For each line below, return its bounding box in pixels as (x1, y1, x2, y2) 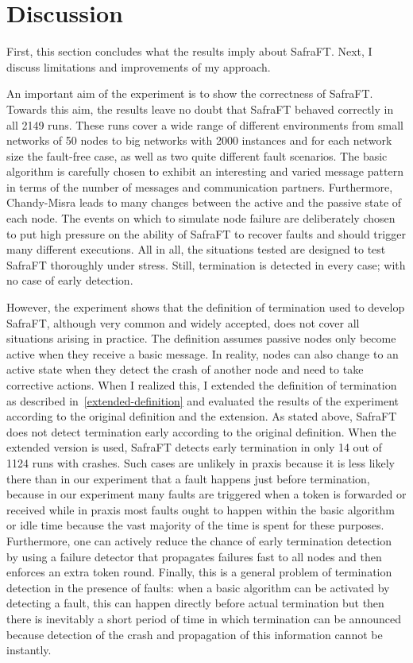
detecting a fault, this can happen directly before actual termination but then (6, 595, 384, 611)
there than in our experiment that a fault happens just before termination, (6, 470, 370, 487)
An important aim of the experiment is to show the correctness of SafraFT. (6, 85, 373, 102)
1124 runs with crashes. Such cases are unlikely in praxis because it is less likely (6, 454, 395, 471)
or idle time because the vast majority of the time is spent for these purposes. (6, 517, 384, 533)
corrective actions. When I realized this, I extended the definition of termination (6, 377, 397, 393)
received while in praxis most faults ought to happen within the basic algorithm (6, 501, 395, 518)
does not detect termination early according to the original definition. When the (6, 423, 396, 440)
